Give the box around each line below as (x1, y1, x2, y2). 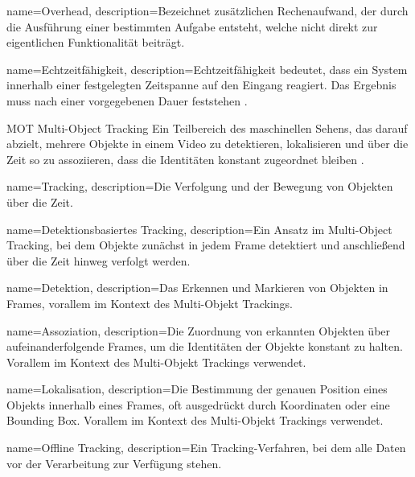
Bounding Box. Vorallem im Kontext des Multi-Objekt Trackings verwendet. (6, 412, 384, 429)
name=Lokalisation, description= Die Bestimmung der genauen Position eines (6, 380, 388, 397)
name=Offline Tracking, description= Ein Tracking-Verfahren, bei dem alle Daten (6, 439, 406, 456)
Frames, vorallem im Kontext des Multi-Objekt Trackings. (6, 294, 293, 311)
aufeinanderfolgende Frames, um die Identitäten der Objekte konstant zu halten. (6, 338, 403, 355)
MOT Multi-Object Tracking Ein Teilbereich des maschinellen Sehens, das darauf (6, 119, 408, 136)
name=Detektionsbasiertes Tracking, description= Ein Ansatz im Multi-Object (6, 220, 392, 237)
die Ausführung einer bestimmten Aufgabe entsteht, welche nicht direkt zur (6, 18, 378, 35)
